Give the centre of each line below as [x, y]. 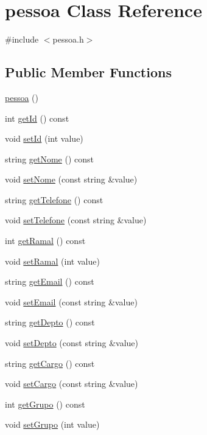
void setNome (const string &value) [71, 179]
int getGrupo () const [45, 404]
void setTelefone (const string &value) [76, 220]
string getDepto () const [50, 322]
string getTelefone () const [54, 199]
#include [22, 39]
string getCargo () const [50, 363]
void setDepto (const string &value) [72, 343]
